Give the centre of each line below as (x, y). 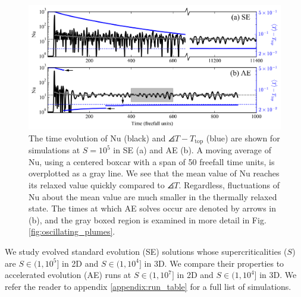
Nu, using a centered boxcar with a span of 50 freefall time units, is (152, 161)
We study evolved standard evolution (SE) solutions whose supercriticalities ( (146, 251)
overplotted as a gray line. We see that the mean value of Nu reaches (154, 173)
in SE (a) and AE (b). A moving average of (192, 150)
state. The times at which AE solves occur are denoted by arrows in (153, 208)
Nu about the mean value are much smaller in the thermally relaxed (153, 196)
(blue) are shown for (243, 138)
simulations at (54, 150)
